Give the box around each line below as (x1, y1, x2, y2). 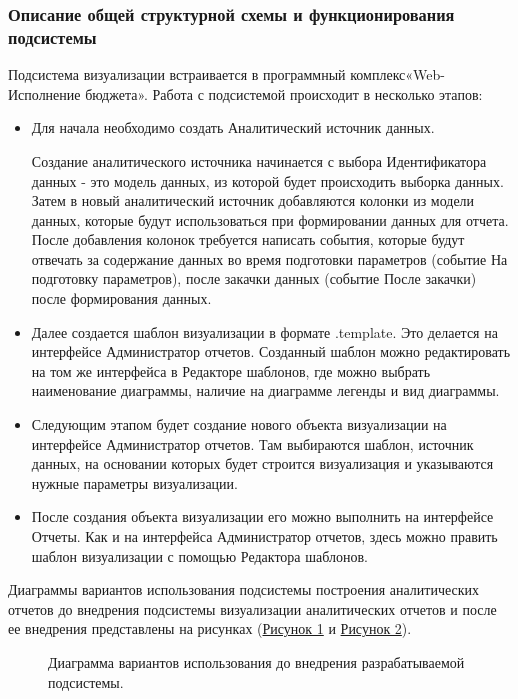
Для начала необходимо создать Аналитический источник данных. (31, 117, 435, 138)
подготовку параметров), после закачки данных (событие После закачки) (31, 268, 477, 289)
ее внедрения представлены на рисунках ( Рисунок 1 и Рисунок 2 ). (8, 618, 412, 639)
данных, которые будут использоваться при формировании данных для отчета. (31, 209, 509, 230)
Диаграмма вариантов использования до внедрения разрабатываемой (48, 651, 465, 672)
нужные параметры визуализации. (31, 472, 238, 493)
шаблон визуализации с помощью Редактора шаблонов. (31, 545, 368, 566)
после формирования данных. (31, 288, 212, 309)
